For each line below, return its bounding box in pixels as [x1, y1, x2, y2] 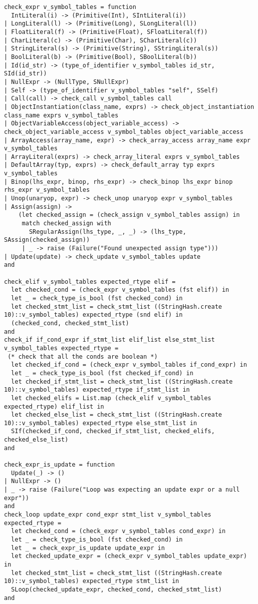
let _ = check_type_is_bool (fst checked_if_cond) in [11, 369, 194, 377]
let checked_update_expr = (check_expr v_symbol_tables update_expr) [11, 553, 247, 560]
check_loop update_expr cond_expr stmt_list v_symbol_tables [4, 511, 212, 519]
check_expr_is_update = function [4, 461, 115, 469]
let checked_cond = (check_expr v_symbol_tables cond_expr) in [11, 528, 226, 535]
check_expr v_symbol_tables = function [4, 3, 136, 10]
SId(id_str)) [4, 70, 47, 77]
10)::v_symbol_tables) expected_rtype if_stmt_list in [4, 386, 190, 394]
